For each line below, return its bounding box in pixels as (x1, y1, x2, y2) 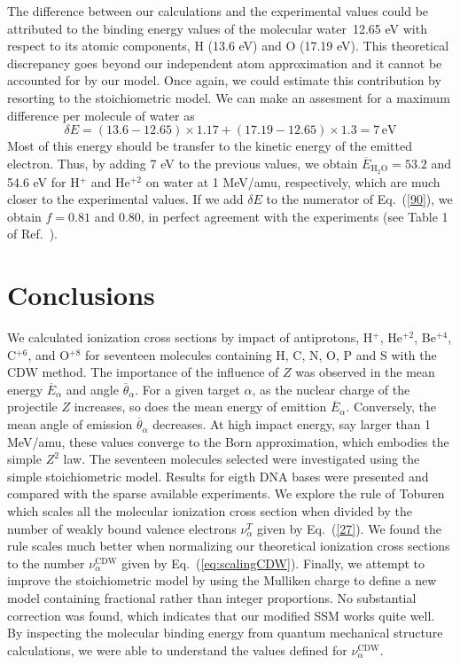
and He (90, 172, 130, 191)
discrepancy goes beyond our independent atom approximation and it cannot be (7, 53, 442, 72)
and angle (66, 379, 119, 398)
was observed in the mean (295, 363, 435, 381)
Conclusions (7, 277, 155, 313)
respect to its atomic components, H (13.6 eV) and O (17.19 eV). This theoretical (7, 36, 449, 55)
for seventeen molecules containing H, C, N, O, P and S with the (85, 345, 437, 364)
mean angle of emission (7, 415, 133, 434)
